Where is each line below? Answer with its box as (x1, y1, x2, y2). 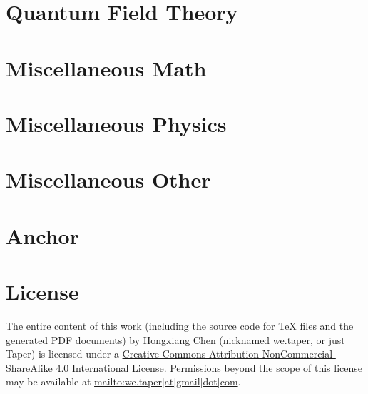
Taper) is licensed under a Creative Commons (6, 346, 206, 361)
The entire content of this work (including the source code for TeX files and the (6, 318, 354, 333)
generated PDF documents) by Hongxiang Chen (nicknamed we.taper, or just (6, 332, 345, 347)
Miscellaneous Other (6, 165, 211, 194)
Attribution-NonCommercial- (208, 346, 336, 361)
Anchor (6, 221, 79, 250)
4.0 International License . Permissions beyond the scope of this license (56, 360, 362, 375)
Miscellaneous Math (6, 53, 207, 82)
